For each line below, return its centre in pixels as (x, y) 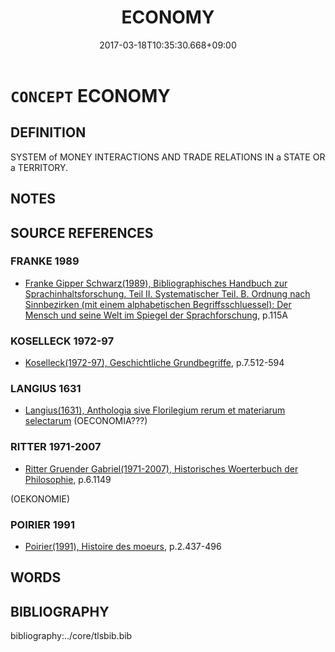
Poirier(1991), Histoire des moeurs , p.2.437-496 (123, 547)
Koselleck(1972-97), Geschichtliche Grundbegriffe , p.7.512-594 (154, 363)
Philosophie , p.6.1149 (68, 479)
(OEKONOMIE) (40, 498)
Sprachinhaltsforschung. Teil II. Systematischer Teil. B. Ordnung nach (167, 293)
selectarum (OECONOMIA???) (86, 421)
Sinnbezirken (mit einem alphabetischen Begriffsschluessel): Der (158, 304)
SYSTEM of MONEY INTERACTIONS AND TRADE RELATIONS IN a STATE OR (168, 157)
